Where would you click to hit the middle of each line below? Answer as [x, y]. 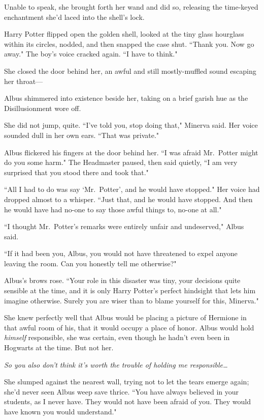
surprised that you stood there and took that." [76, 172]
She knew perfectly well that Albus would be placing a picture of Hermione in [125, 317]
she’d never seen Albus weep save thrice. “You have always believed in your [122, 391]
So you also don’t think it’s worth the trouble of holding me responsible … [116, 364]
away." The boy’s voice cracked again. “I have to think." [91, 54]
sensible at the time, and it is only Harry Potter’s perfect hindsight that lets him [130, 290]
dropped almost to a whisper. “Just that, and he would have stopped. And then [128, 199]
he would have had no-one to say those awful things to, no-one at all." [113, 209]
